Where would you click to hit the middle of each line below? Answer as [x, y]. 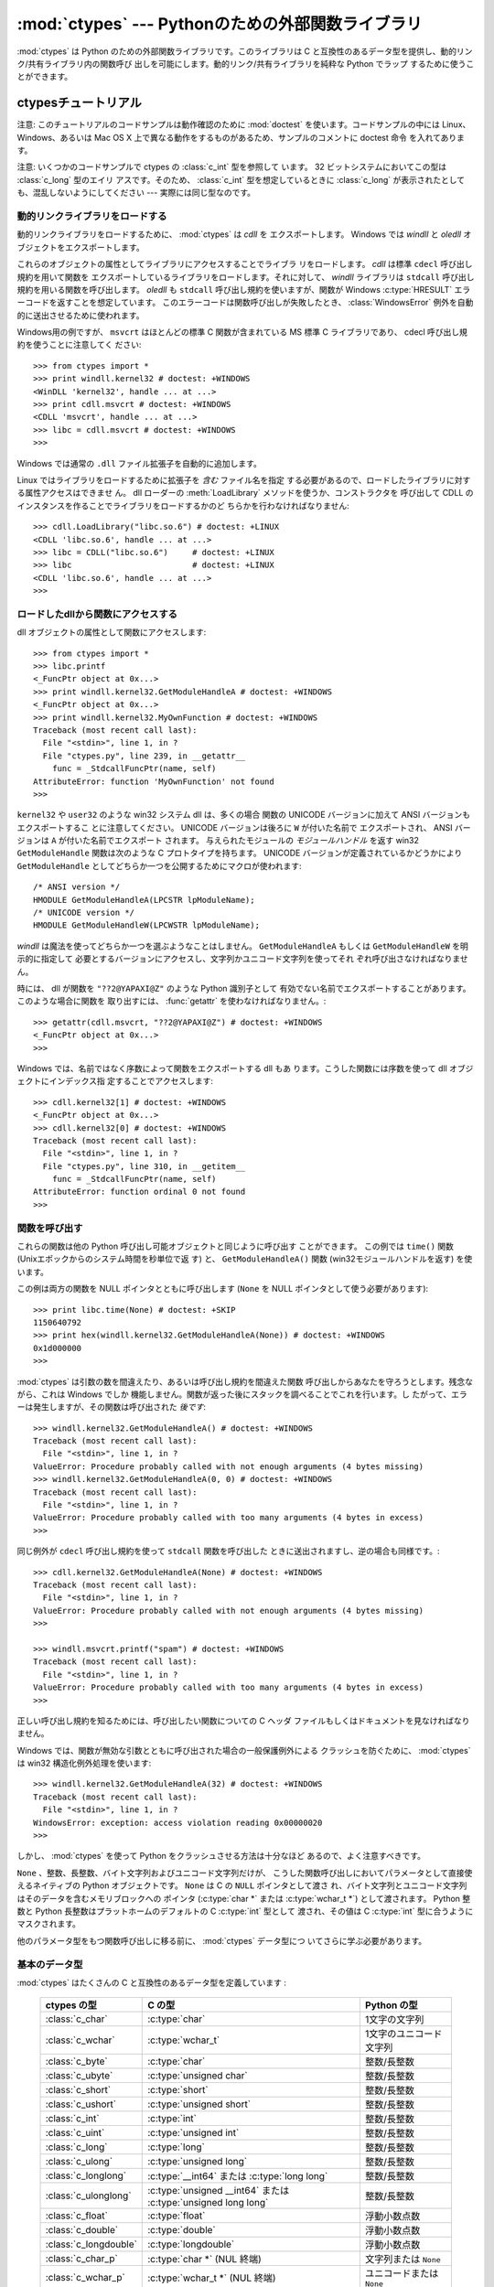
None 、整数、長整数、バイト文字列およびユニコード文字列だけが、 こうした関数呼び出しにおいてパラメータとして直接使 [245, 1873]
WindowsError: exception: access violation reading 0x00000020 [178, 1822]
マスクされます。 [49, 1924]
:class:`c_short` [78, 2090]
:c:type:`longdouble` [191, 2244]
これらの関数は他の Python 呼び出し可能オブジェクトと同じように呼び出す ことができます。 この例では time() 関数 [236, 1246]
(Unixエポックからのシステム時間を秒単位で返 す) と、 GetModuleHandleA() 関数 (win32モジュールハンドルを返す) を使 [245, 1259]
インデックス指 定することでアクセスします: [131, 1081]
